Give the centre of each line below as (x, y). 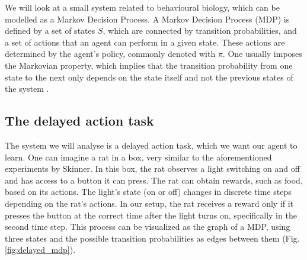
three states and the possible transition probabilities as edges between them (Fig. (152, 238)
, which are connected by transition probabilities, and (200, 31)
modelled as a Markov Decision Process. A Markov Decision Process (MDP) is (147, 19)
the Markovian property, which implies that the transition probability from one (149, 65)
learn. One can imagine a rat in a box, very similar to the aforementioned (138, 157)
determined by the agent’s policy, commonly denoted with (110, 54)
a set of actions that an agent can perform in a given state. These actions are (145, 42)
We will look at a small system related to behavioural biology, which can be (142, 7)
